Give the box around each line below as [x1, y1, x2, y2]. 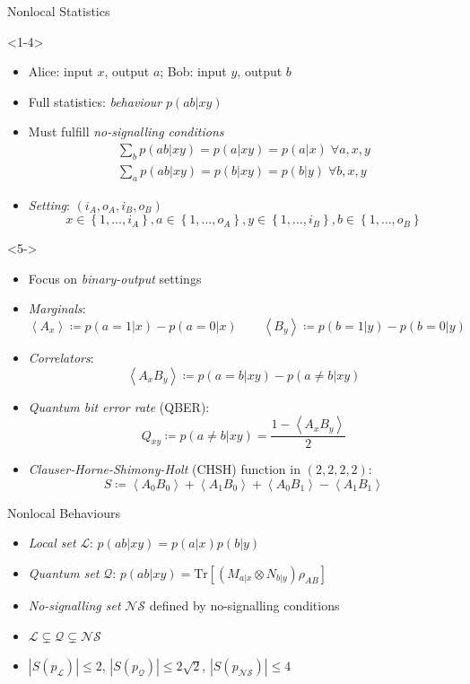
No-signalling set [28, 596, 121, 614]
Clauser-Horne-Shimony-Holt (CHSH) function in [28, 460, 300, 478]
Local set [28, 533, 76, 552]
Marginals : [28, 299, 86, 318]
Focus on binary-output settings [28, 268, 202, 287]
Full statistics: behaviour [28, 92, 162, 110]
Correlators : [28, 348, 94, 366]
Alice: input [28, 62, 93, 81]
